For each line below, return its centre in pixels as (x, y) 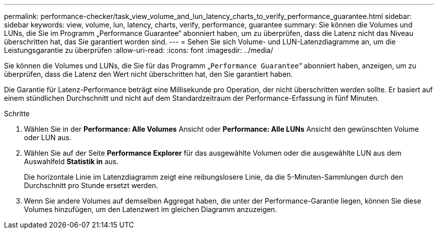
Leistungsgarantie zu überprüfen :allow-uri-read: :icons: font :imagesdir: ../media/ (139, 50)
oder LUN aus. (48, 137)
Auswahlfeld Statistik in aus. (71, 161)
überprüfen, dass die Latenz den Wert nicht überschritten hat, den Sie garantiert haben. (148, 74)
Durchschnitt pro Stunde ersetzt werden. (91, 185)
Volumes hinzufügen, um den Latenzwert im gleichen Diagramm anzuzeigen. (150, 209)
